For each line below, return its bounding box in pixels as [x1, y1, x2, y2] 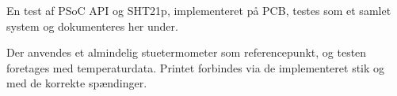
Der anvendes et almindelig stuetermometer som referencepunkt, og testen [6, 44, 367, 61]
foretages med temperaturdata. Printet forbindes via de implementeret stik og [6, 59, 385, 76]
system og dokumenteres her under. [6, 17, 178, 34]
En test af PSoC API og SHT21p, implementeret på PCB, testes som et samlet [6, 2, 391, 18]
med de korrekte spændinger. [6, 75, 147, 91]
